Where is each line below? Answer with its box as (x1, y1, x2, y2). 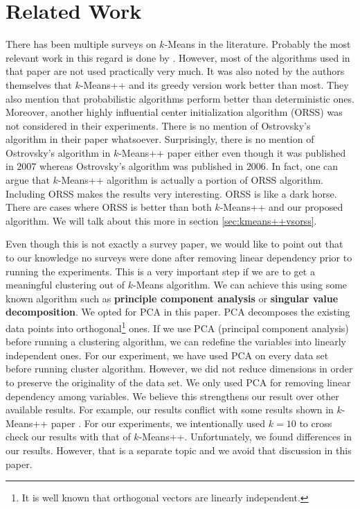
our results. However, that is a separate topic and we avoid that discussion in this (6, 443, 352, 457)
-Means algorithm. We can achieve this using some (133, 277, 348, 292)
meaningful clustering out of (6, 277, 125, 292)
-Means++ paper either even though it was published (118, 145, 346, 159)
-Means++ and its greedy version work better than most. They (80, 77, 349, 92)
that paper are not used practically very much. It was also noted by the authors (6, 64, 345, 78)
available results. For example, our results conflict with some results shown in (6, 402, 334, 417)
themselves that (6, 77, 72, 92)
